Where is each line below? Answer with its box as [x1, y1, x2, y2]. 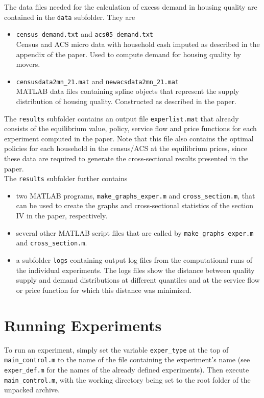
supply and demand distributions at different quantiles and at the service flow [16, 275, 260, 285]
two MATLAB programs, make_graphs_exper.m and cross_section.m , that [16, 190, 255, 201]
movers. [16, 59, 40, 69]
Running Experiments [4, 314, 162, 335]
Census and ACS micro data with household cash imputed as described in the [16, 38, 260, 49]
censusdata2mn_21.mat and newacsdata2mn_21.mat [16, 76, 179, 86]
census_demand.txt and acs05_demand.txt [16, 29, 153, 39]
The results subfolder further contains [4, 173, 128, 184]
